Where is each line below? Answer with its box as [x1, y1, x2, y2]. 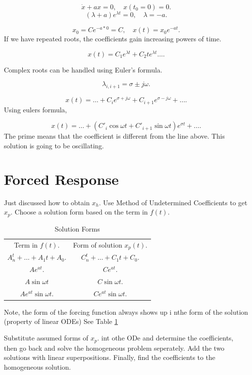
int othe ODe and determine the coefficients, [101, 333, 234, 343]
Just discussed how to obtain [4, 197, 90, 207]
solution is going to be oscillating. [4, 140, 104, 150]
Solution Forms [54, 223, 100, 233]
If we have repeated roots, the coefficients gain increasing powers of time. [4, 34, 221, 44]
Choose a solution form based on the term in [15, 207, 148, 217]
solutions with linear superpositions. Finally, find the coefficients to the [4, 352, 216, 362]
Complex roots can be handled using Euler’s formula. [4, 64, 163, 74]
